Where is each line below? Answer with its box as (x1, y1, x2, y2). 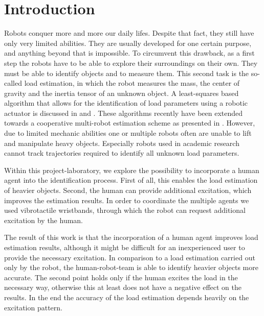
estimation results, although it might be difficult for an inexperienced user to (4, 242, 245, 252)
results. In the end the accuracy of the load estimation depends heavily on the (4, 291, 249, 302)
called (4, 78, 22, 88)
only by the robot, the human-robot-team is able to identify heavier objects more (4, 262, 258, 273)
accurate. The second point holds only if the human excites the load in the (4, 272, 238, 282)
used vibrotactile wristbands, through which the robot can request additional (4, 205, 246, 215)
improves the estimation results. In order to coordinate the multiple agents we (4, 195, 249, 205)
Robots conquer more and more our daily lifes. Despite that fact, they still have (4, 28, 254, 38)
